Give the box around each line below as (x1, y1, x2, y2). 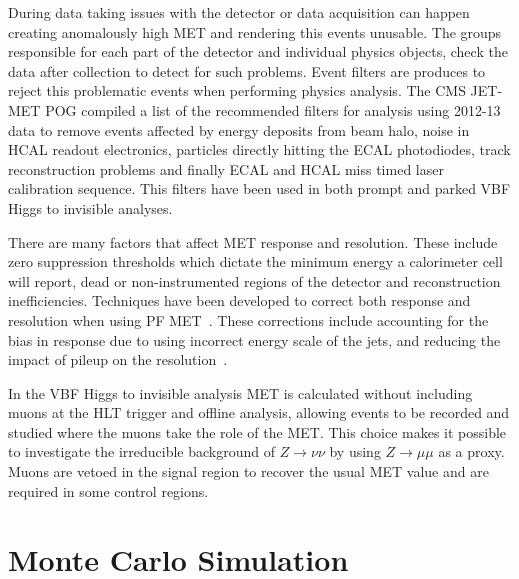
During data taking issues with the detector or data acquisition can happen (8, 2, 470, 22)
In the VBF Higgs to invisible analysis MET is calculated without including (8, 382, 473, 403)
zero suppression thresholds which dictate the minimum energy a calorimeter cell (8, 251, 503, 272)
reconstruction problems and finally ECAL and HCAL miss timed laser (8, 158, 444, 179)
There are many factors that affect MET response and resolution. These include (8, 231, 498, 252)
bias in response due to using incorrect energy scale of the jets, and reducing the (8, 329, 501, 350)
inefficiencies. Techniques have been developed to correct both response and (8, 290, 471, 311)
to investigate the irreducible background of (8, 441, 275, 462)
